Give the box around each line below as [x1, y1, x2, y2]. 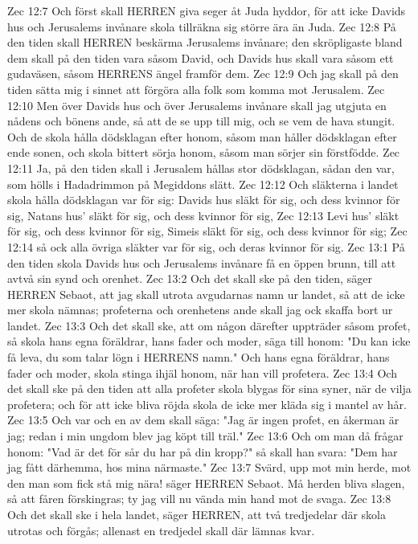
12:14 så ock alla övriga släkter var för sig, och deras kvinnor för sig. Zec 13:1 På [7, 238, 405, 255]
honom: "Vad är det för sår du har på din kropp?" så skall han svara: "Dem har [7, 443, 398, 460]
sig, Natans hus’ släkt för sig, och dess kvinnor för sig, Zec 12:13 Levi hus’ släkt [7, 207, 400, 223]
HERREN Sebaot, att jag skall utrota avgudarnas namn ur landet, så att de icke [7, 285, 405, 302]
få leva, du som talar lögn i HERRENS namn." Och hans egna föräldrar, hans [7, 349, 390, 366]
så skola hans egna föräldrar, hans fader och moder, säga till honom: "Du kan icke [7, 333, 411, 350]
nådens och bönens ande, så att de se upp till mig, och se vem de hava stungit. [7, 112, 395, 129]
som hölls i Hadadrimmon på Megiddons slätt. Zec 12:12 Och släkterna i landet [7, 175, 399, 192]
